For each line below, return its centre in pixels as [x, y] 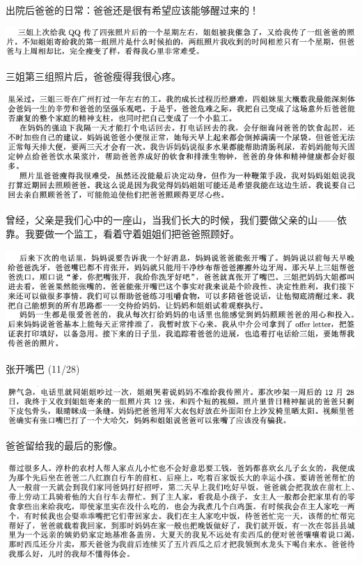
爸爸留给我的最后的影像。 [64, 445]
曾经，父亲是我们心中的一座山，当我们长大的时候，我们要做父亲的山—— [171, 220]
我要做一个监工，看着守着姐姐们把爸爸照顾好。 [132, 234]
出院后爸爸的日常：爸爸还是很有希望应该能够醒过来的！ [132, 10]
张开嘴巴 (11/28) [43, 368]
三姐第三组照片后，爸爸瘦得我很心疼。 [93, 76]
